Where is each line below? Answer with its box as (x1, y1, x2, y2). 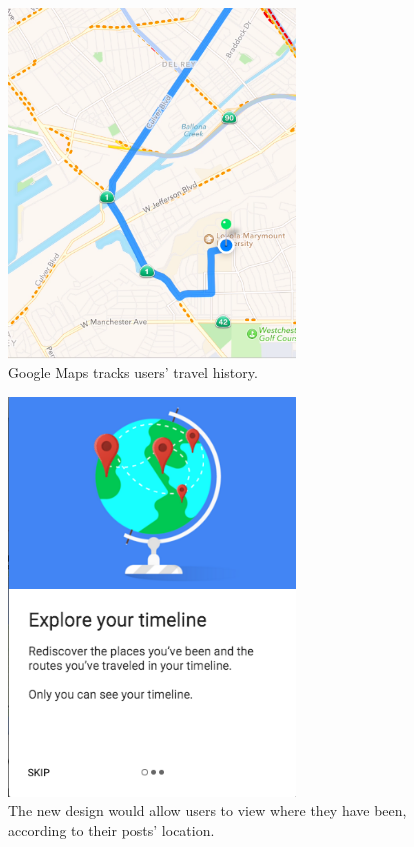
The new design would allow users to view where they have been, (8, 800, 407, 821)
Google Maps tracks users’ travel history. (8, 362, 258, 383)
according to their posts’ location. (8, 820, 215, 841)
